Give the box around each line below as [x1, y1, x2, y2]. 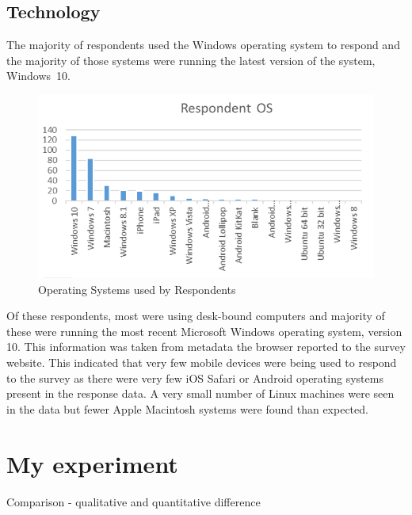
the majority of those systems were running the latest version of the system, [6, 51, 376, 68]
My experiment [6, 447, 178, 479]
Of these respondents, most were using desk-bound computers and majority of [6, 307, 385, 324]
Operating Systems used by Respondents [38, 280, 236, 297]
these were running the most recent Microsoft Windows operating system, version [6, 322, 402, 339]
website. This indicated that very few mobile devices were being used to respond [6, 354, 397, 371]
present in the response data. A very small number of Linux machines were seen [6, 385, 395, 402]
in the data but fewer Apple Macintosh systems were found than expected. [6, 400, 368, 417]
